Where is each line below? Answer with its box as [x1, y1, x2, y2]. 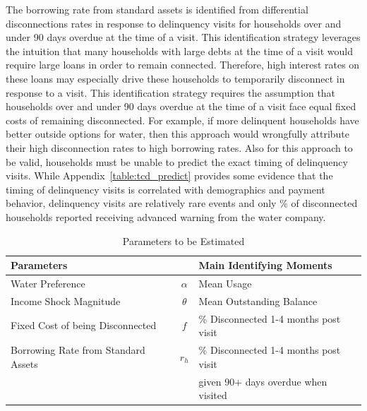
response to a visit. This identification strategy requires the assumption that [6, 85, 336, 100]
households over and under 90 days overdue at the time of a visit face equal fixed [6, 99, 356, 114]
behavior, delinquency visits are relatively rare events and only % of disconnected [6, 196, 358, 210]
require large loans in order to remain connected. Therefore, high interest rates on [6, 57, 360, 72]
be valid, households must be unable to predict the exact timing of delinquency [6, 154, 348, 169]
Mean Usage [198, 275, 252, 290]
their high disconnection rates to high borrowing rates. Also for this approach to [6, 140, 353, 155]
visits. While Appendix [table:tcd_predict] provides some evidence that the [6, 168, 333, 183]
